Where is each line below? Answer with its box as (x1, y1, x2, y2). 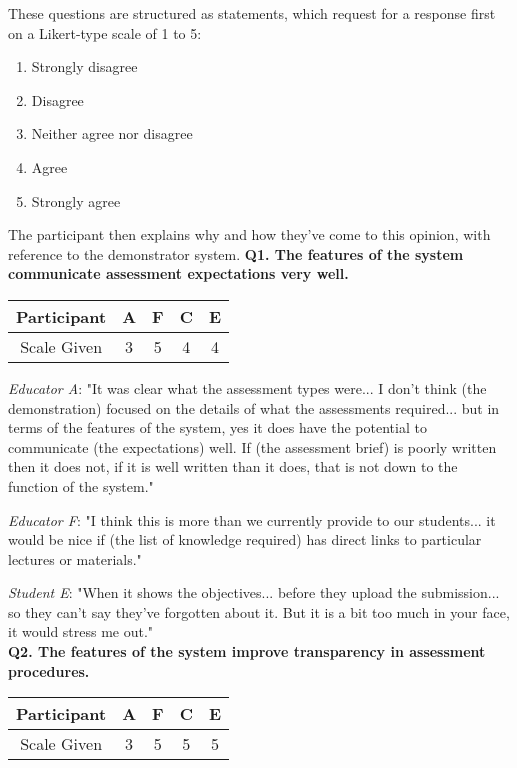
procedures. (8, 660, 90, 681)
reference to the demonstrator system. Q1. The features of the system (8, 243, 464, 264)
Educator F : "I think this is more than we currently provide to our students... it (8, 509, 496, 530)
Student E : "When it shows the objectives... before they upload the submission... (8, 582, 500, 603)
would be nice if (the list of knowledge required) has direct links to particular (8, 529, 482, 550)
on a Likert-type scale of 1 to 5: (8, 22, 202, 43)
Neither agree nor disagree (31, 123, 193, 144)
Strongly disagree (31, 56, 138, 77)
